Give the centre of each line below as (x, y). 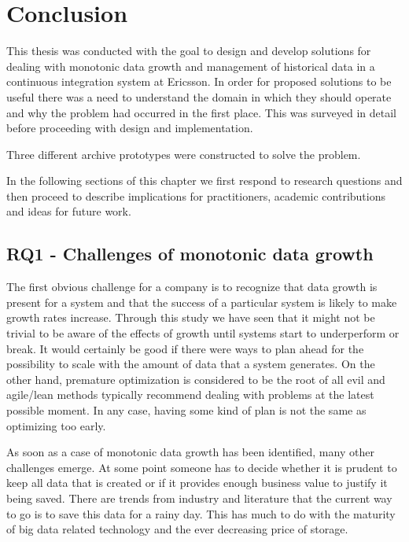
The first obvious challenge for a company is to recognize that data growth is (192, 287)
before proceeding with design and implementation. (130, 128)
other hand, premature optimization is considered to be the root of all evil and (196, 379)
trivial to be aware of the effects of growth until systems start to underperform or (203, 333)
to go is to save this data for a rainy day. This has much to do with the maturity (201, 513)
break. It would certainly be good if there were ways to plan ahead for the (185, 348)
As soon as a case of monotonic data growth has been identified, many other (190, 452)
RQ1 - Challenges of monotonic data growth (190, 254)
